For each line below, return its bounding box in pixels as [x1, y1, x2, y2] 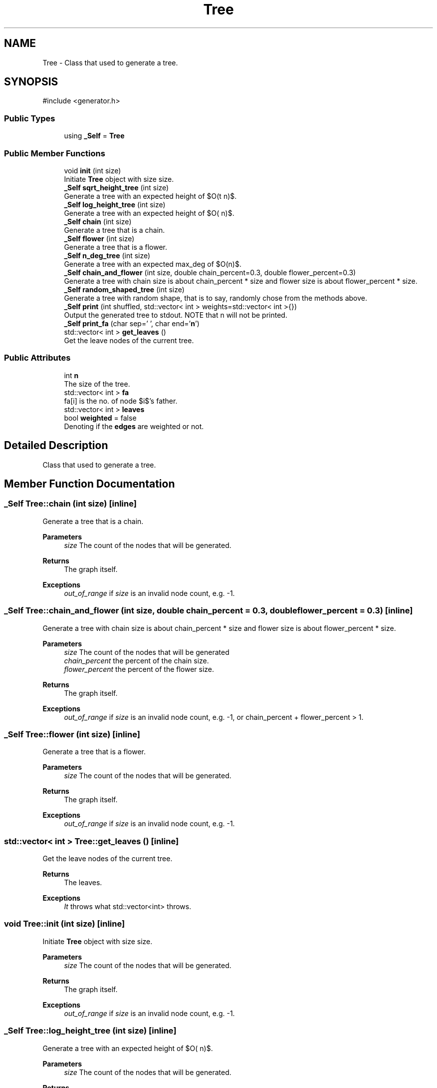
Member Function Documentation [4, 477, 175, 490]
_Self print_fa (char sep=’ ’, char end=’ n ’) [64, 319, 200, 328]
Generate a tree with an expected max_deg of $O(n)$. [64, 259, 241, 268]
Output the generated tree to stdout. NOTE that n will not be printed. [64, 310, 287, 319]
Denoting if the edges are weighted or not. [64, 422, 204, 431]
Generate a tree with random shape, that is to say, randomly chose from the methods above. [64, 293, 367, 302]
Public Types [4, 113, 55, 123]
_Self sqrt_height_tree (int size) [64, 183, 169, 192]
